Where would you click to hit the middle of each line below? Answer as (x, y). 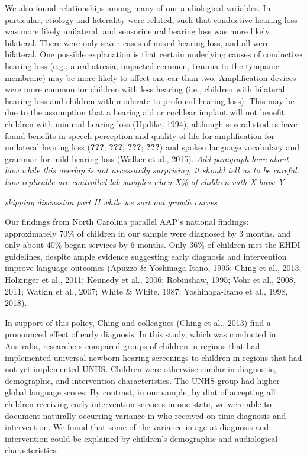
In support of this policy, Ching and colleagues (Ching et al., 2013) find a (138, 322)
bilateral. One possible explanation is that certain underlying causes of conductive (153, 54)
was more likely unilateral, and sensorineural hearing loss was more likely (137, 31)
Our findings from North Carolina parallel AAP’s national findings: (127, 222)
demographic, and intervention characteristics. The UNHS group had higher (142, 380)
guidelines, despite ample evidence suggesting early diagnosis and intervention (146, 256)
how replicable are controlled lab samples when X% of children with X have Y (145, 181)
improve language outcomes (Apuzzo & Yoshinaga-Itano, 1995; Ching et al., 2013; (153, 268)
